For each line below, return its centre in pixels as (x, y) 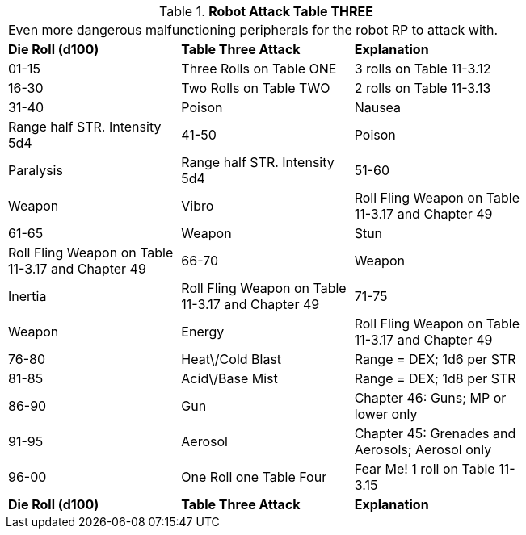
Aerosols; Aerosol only (423, 449)
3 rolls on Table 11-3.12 (423, 69)
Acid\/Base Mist (229, 378)
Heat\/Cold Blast (231, 359)
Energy (203, 332)
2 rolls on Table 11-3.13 (423, 88)
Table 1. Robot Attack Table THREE (266, 11)
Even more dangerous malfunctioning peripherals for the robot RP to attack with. (253, 30)
